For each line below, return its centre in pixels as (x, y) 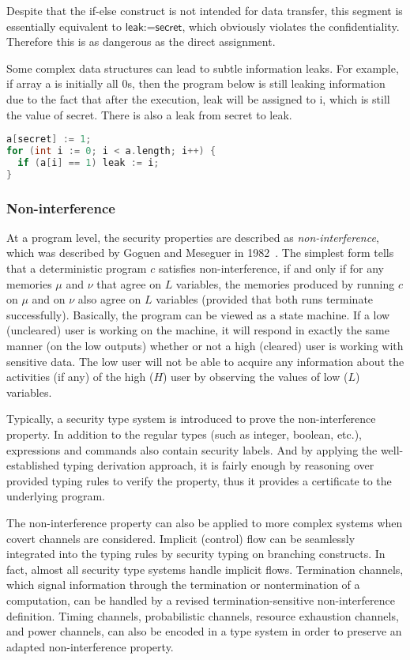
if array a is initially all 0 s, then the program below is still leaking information (196, 83)
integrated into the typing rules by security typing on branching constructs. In (196, 554)
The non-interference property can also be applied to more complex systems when (205, 522)
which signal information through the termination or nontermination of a (183, 585)
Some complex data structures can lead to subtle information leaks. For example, (203, 68)
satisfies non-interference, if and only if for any (271, 268)
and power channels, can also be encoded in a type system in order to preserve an (204, 631)
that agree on (129, 283)
